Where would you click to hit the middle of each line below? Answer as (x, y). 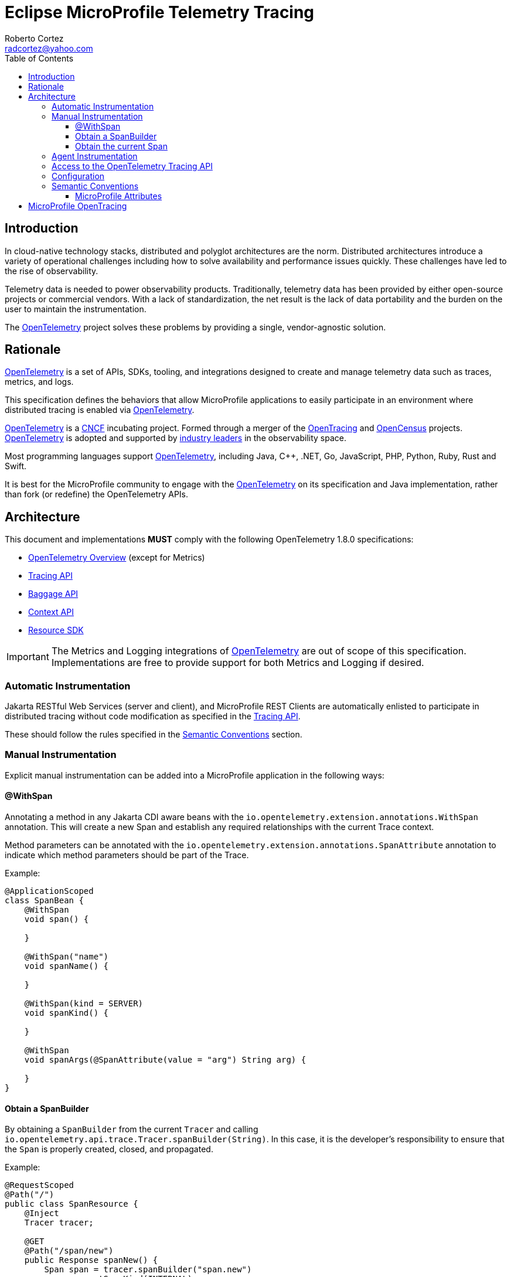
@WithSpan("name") (67, 957)
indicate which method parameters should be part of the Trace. (127, 855)
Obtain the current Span (121, 146)
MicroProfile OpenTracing (78, 206)
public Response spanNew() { (91, 1260)
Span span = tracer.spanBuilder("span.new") (148, 1270)
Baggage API (53, 594)
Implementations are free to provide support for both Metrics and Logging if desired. (238, 663)
